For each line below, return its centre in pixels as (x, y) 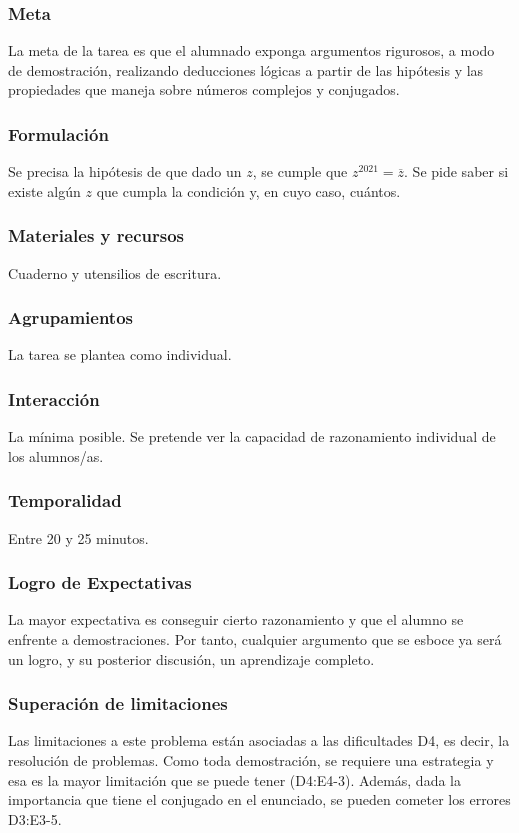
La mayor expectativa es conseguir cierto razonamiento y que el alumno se (236, 619)
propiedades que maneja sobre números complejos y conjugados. (204, 89)
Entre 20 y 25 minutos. (78, 537)
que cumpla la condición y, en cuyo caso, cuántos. (248, 190)
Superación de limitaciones (118, 703)
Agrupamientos (71, 317)
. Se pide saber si (456, 171)
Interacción (54, 398)
